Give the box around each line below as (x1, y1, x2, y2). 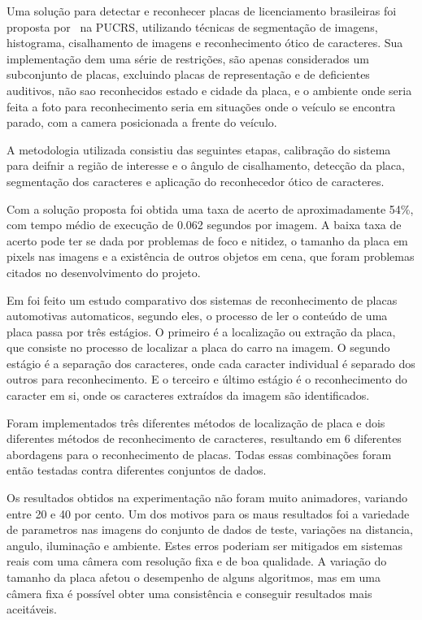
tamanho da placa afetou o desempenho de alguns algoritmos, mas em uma (7, 569, 381, 585)
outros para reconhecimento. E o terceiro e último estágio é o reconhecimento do (7, 371, 407, 388)
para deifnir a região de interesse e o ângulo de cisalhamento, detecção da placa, (7, 157, 405, 174)
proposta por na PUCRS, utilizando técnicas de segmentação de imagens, (7, 18, 378, 35)
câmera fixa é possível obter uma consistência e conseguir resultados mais (7, 584, 372, 601)
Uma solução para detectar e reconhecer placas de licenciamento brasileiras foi (7, 2, 397, 19)
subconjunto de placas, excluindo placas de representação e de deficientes (7, 66, 370, 83)
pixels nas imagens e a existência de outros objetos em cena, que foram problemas (7, 248, 415, 265)
